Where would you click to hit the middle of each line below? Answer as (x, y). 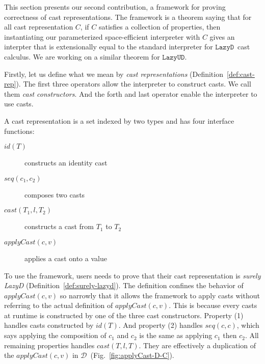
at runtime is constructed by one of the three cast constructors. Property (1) (124, 315)
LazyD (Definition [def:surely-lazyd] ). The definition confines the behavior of (124, 285)
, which (248, 325)
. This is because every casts (213, 305)
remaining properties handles (49, 345)
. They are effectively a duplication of (197, 345)
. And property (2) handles (161, 325)
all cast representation (39, 27)
